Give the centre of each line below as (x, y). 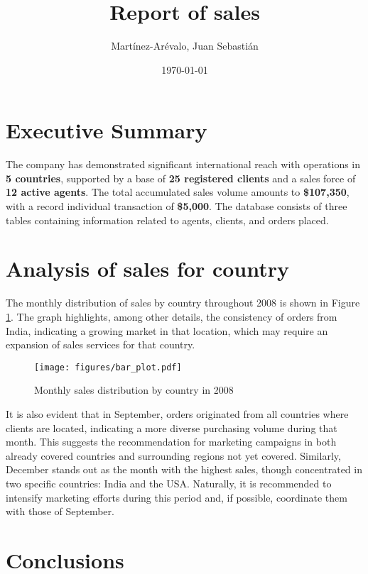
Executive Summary (107, 130)
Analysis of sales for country (148, 269)
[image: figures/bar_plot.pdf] (108, 367)
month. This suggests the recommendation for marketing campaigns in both (171, 442)
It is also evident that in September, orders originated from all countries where (177, 413)
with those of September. (60, 511)
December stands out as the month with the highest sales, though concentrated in (184, 469)
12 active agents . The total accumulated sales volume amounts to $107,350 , (178, 192)
